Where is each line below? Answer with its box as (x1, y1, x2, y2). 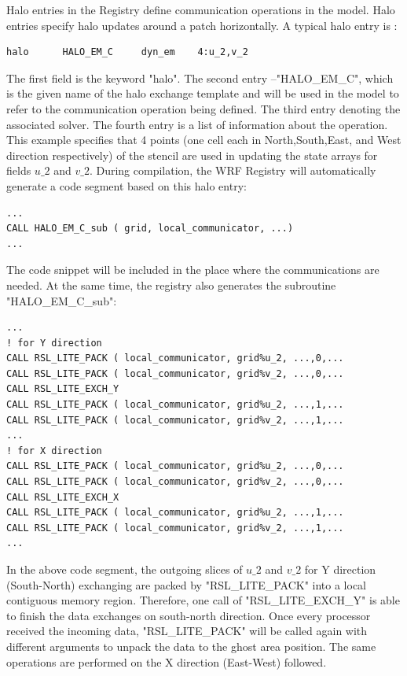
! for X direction (6, 445, 102, 456)
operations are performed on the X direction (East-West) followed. (6, 653, 327, 670)
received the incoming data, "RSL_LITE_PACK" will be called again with (6, 622, 368, 639)
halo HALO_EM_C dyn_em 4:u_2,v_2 (6, 46, 248, 58)
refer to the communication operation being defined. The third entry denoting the (6, 100, 401, 116)
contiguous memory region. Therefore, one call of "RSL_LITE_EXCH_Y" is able (6, 592, 400, 608)
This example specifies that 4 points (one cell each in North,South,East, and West (6, 131, 401, 148)
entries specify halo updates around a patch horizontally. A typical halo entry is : (6, 17, 398, 33)
